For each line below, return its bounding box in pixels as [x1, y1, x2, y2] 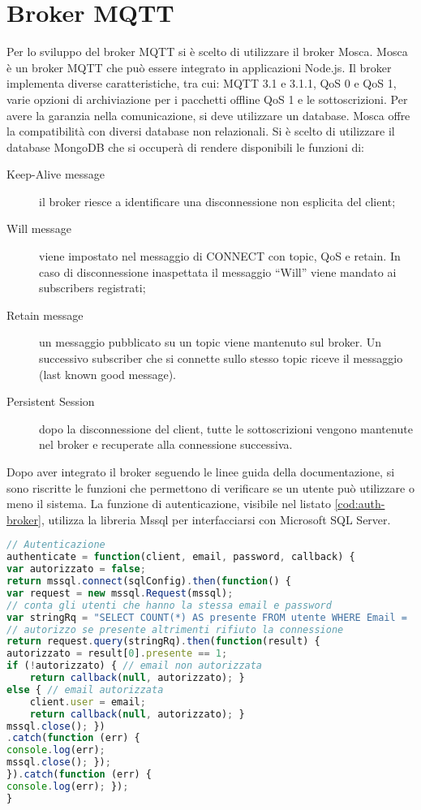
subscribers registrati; [39, 279, 146, 296]
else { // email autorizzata [6, 683, 164, 696]
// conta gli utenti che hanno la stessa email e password [6, 599, 332, 611]
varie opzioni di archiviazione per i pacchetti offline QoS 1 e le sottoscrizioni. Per [6, 90, 408, 107]
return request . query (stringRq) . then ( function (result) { [6, 636, 320, 648]
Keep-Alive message [6, 166, 105, 183]
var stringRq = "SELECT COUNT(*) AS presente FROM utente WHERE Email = [6, 611, 407, 623]
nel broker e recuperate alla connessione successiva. [39, 436, 293, 453]
